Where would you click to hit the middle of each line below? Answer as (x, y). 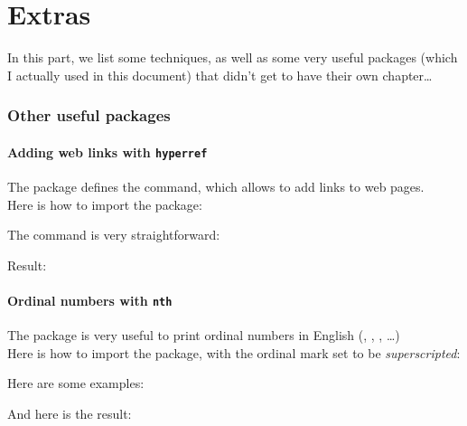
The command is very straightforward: (114, 235)
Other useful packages (89, 115)
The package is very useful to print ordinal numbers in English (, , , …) (204, 335)
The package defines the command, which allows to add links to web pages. (216, 187)
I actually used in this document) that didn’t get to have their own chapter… (220, 75)
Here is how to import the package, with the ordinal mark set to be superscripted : (234, 352)
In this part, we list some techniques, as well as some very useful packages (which (233, 57)
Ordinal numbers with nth (90, 300)
